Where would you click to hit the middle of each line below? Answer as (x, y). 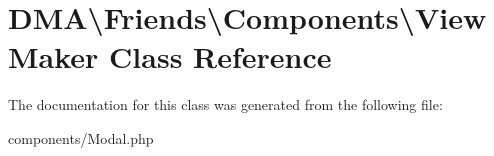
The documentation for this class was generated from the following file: (225, 104)
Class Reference (220, 56)
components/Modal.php (81, 137)
